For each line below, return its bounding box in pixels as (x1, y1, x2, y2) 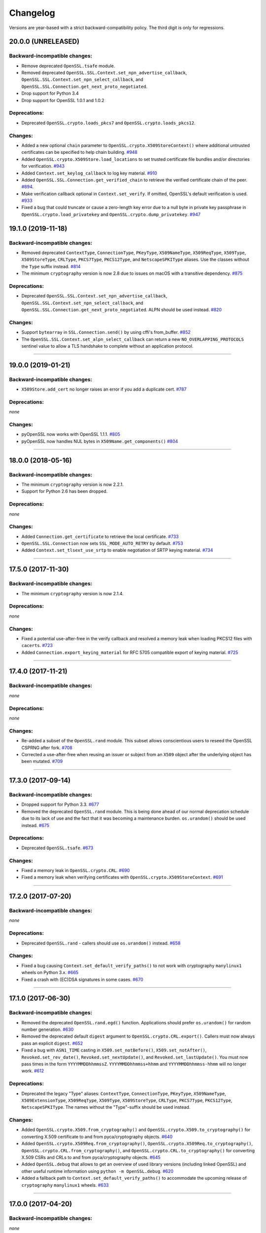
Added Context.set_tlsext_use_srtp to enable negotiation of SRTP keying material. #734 (21, 547, 213, 553)
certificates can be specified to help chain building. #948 (21, 149, 138, 155)
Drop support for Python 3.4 (21, 90, 79, 96)
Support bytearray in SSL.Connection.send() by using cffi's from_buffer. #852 (21, 329, 191, 335)
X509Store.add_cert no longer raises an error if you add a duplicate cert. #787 (21, 386, 187, 392)
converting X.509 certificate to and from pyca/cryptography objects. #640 (21, 1133, 173, 1139)
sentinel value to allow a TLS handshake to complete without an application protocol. (21, 343, 194, 349)
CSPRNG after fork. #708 (21, 745, 72, 751)
